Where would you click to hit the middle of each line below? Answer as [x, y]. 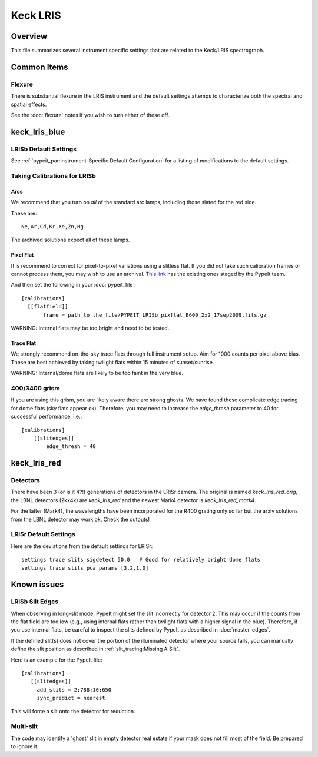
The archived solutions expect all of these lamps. [70, 240]
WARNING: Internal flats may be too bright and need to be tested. [90, 328]
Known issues [37, 585]
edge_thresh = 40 [71, 446]
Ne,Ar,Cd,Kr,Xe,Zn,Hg [52, 226]
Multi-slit [24, 726]
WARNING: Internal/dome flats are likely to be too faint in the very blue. [97, 373]
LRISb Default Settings [44, 149]
